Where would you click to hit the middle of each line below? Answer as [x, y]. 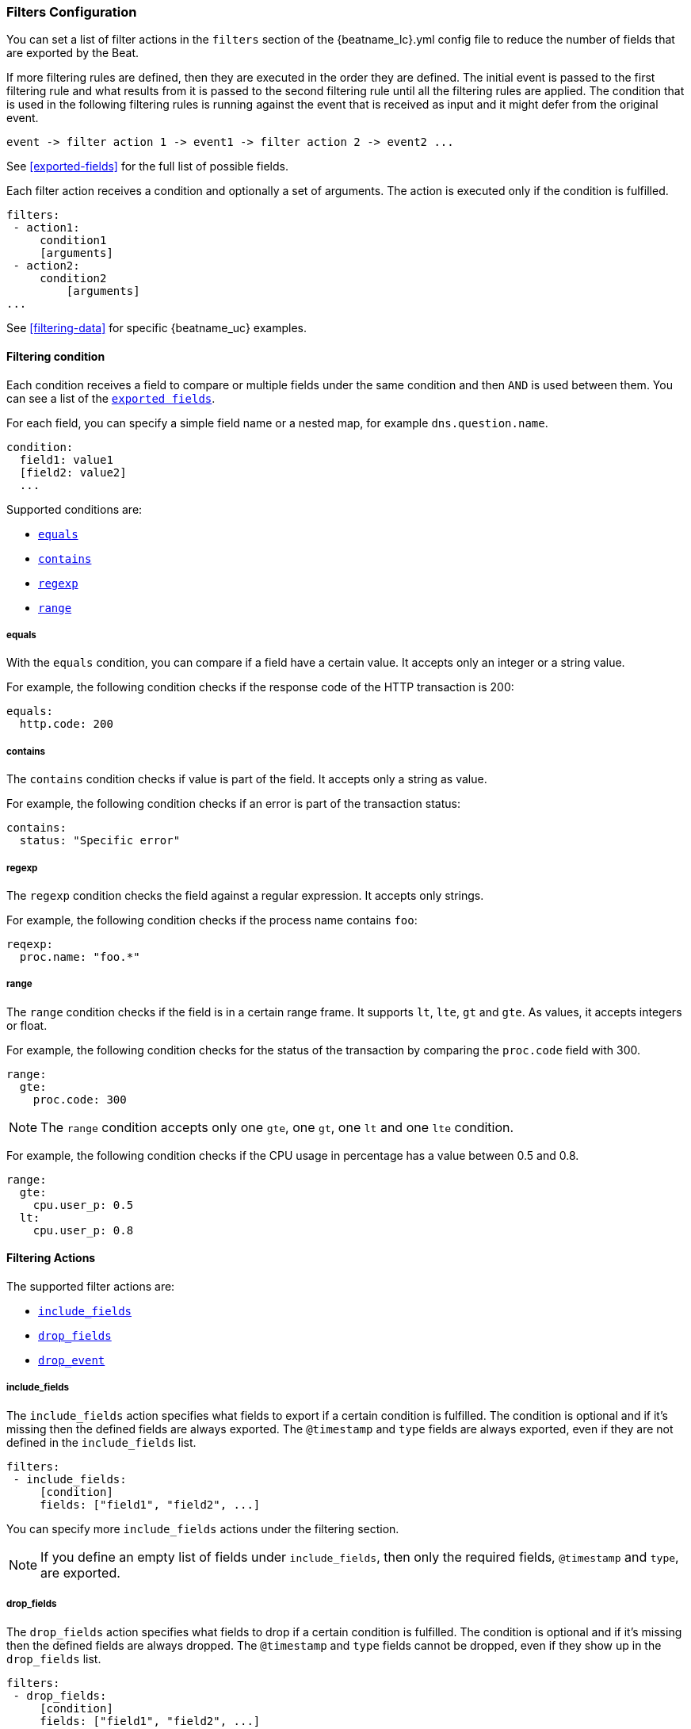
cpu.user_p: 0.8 [83, 1230]
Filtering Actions [51, 1258]
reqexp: [30, 944]
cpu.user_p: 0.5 [83, 1205]
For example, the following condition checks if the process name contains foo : [212, 920]
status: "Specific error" [100, 841]
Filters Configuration [72, 12]
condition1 [73, 241]
